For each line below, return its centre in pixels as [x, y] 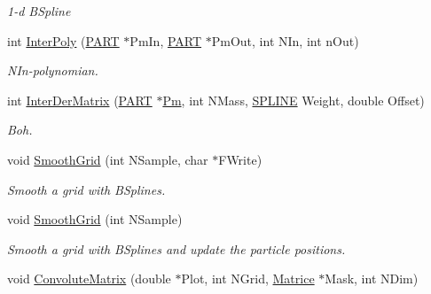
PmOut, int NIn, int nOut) [285, 40]
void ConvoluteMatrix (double [89, 279]
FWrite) [240, 159]
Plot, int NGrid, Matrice [248, 279]
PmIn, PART [166, 40]
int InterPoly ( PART [63, 40]
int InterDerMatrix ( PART [80, 100]
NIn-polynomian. [53, 70]
